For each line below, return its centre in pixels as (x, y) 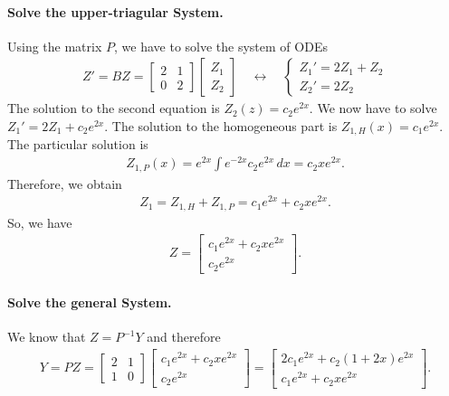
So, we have (40, 222)
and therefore (184, 337)
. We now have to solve (373, 108)
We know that (47, 337)
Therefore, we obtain (65, 183)
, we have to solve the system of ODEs (221, 46)
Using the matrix (55, 46)
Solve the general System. (90, 302)
